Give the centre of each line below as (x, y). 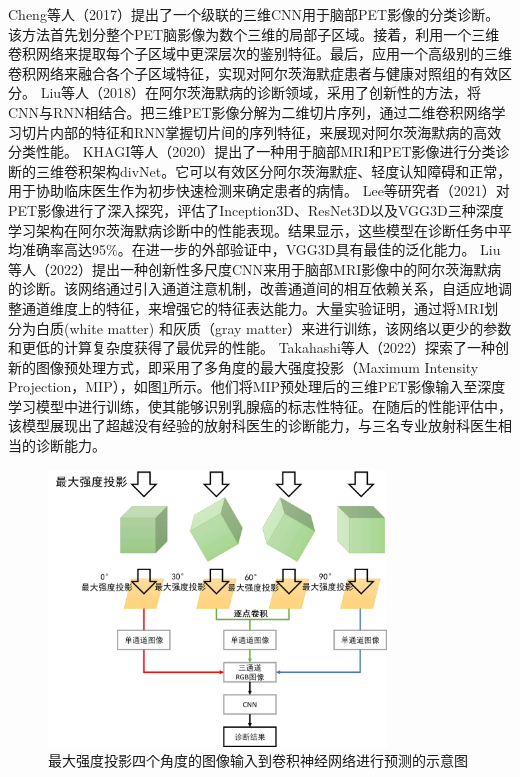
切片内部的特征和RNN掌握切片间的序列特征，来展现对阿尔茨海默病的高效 (261, 131)
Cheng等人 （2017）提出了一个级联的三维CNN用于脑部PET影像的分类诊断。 (254, 14)
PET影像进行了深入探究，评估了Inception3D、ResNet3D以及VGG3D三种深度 (256, 209)
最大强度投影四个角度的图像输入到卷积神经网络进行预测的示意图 (258, 760)
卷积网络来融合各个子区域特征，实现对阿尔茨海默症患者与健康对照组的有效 (253, 72)
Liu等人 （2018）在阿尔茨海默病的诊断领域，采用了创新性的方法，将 (261, 92)
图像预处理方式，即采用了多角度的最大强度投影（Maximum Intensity (257, 366)
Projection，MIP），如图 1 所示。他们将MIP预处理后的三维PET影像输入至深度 (257, 386)
